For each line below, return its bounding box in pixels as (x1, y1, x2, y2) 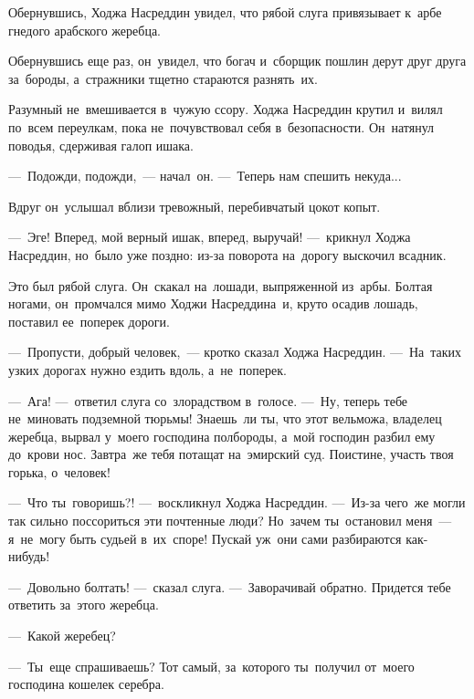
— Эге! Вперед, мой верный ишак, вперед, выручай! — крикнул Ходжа (8, 227, 411, 246)
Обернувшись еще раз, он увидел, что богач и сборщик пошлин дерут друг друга (8, 51, 467, 70)
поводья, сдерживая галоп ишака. (8, 135, 194, 154)
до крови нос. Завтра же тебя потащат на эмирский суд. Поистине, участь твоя (8, 444, 454, 464)
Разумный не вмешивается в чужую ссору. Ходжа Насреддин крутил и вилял (8, 99, 443, 119)
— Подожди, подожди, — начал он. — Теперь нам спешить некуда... (8, 166, 402, 185)
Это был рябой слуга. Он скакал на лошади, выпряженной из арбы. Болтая (8, 276, 433, 295)
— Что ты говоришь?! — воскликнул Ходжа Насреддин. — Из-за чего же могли (8, 493, 466, 512)
